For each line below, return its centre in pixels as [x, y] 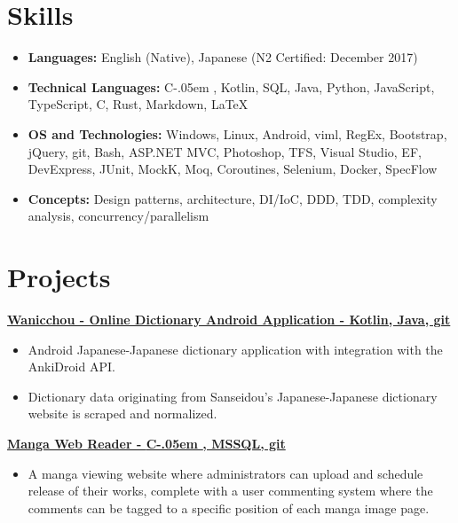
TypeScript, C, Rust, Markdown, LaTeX [138, 104]
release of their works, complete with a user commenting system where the [230, 491]
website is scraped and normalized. [122, 414]
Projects [59, 277]
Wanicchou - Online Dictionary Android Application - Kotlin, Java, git [229, 319]
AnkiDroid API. [71, 367]
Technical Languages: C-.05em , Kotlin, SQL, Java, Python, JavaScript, [231, 86]
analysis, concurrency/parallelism [118, 216]
